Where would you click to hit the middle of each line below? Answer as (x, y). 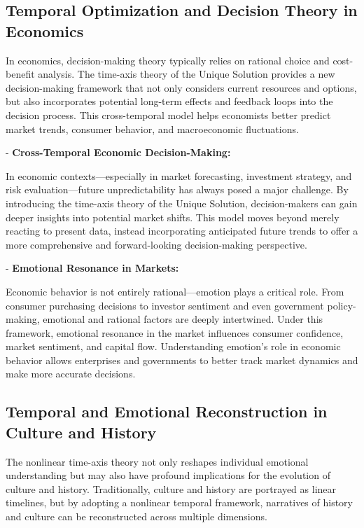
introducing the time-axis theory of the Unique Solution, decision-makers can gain (182, 203)
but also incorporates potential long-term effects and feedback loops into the (169, 101)
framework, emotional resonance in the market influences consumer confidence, (175, 332)
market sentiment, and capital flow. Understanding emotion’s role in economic (173, 346)
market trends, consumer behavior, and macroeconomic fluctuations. (152, 128)
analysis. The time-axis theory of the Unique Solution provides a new (187, 74)
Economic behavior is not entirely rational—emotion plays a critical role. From (175, 291)
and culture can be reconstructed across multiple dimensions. (136, 516)
